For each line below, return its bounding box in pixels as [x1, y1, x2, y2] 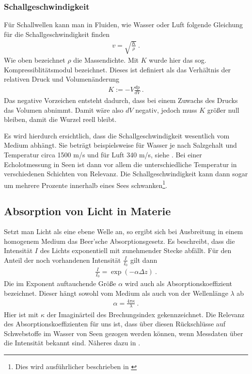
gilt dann [130, 255, 157, 265]
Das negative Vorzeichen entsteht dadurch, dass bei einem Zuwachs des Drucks [4, 95, 238, 105]
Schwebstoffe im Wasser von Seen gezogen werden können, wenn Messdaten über [4, 328, 243, 338]
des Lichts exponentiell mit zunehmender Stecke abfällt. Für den [40, 245, 232, 255]
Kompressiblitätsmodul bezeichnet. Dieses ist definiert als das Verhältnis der [4, 64, 231, 74]
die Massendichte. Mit [73, 54, 139, 65]
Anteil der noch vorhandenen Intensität [4, 255, 121, 265]
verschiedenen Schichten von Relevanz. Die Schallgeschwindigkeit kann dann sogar [4, 169, 248, 179]
